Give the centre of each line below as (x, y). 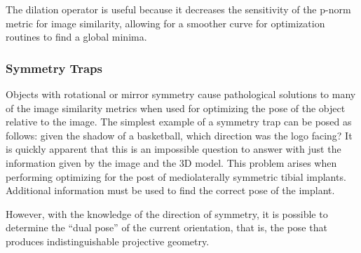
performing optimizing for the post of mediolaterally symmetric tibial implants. (176, 176)
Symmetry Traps (54, 68)
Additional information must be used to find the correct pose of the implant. (170, 190)
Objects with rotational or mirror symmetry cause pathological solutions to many (181, 94)
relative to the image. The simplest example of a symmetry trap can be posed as (179, 122)
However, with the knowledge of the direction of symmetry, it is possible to (167, 213)
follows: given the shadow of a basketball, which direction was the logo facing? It (179, 135)
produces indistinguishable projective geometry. (108, 241)
